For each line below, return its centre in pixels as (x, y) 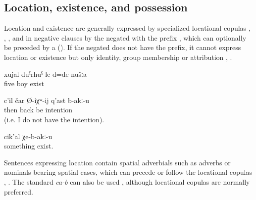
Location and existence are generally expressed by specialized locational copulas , (127, 28)
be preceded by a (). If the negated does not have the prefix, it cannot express (123, 47)
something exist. (29, 146)
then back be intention (38, 110)
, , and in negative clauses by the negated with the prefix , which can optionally (125, 37)
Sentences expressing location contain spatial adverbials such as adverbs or (117, 162)
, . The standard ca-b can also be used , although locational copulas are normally (127, 181)
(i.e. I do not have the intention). (54, 119)
